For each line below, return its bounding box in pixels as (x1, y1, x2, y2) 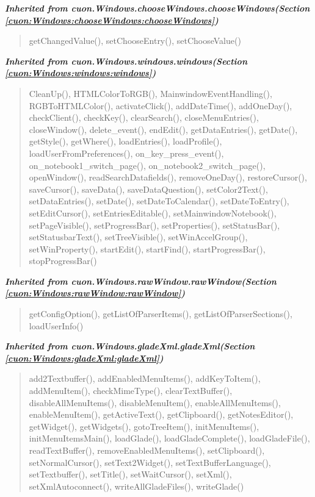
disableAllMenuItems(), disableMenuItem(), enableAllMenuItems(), (29, 396, 281, 409)
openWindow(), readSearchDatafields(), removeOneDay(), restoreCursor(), (29, 171, 307, 184)
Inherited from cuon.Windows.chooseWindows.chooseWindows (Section (5, 2, 310, 14)
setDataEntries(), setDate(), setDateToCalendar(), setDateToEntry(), (29, 195, 289, 207)
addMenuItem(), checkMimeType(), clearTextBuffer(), (29, 384, 233, 397)
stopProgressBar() (29, 254, 97, 267)
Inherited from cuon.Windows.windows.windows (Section (5, 54, 247, 67)
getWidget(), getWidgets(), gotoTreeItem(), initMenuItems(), (29, 420, 259, 432)
